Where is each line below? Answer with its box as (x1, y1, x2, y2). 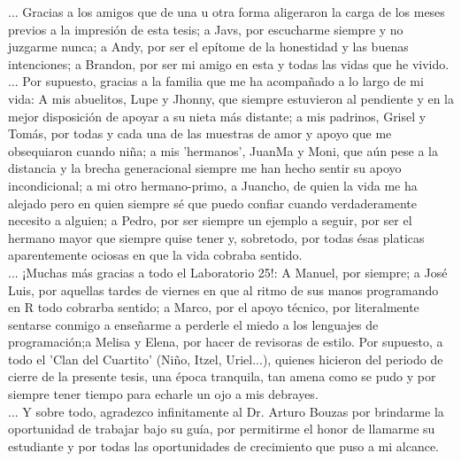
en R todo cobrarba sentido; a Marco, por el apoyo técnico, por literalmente (8, 298, 419, 316)
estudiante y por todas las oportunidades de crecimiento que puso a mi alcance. (8, 436, 439, 455)
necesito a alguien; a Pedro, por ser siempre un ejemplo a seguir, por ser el (8, 211, 412, 230)
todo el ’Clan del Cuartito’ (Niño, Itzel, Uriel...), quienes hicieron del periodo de (8, 349, 443, 368)
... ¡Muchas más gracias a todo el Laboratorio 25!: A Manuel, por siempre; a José (8, 262, 448, 281)
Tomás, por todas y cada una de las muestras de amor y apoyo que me (8, 124, 392, 143)
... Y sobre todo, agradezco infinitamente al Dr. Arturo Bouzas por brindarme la (8, 402, 444, 420)
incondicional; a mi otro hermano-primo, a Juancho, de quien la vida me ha (8, 176, 418, 194)
